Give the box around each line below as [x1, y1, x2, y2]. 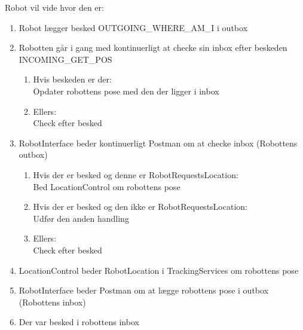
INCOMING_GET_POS [19, 53, 112, 65]
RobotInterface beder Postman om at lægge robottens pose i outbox [19, 284, 269, 297]
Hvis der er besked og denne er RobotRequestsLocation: [33, 168, 238, 181]
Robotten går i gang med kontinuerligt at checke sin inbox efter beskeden [19, 41, 287, 54]
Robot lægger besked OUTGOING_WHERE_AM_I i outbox [19, 21, 248, 33]
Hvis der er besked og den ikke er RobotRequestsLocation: [33, 200, 247, 213]
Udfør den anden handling [33, 212, 129, 224]
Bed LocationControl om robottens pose [33, 180, 180, 192]
